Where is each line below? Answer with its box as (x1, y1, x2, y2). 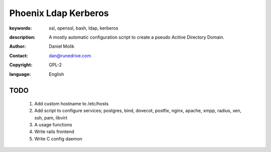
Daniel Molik (49, 43, 75, 50)
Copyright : (9, 62, 33, 68)
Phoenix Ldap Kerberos (9, 8, 109, 19)
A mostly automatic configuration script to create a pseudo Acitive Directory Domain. (49, 34, 225, 40)
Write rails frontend (34, 128, 75, 135)
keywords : (9, 25, 32, 31)
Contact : (9, 53, 29, 59)
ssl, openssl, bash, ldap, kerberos (49, 25, 118, 31)
